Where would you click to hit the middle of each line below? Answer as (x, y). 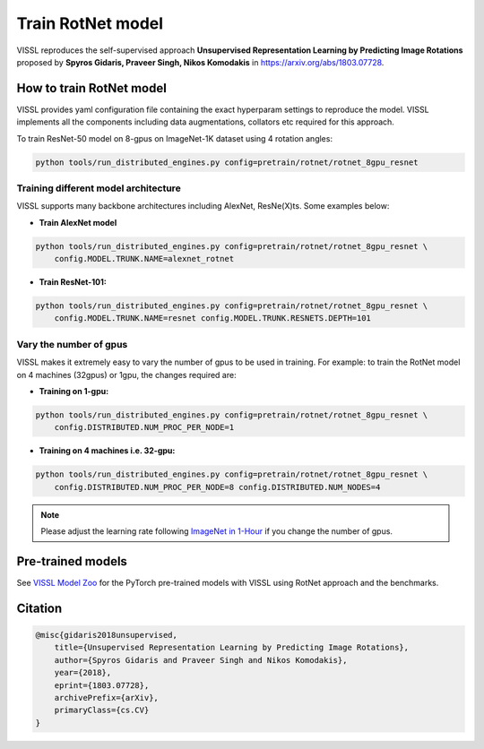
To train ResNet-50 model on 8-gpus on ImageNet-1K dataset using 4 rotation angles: (175, 138)
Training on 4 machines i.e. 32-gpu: (107, 451)
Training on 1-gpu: (74, 391)
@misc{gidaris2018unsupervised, (107, 635)
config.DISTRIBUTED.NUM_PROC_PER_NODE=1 (144, 427)
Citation (39, 608)
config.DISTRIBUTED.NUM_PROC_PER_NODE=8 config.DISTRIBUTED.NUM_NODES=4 (217, 487)
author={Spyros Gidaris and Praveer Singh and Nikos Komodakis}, (201, 660)
